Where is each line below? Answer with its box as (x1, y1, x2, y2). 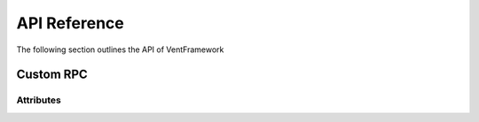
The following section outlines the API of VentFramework (16, 44, 224, 55)
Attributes (16, 94, 61, 106)
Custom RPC (16, 67, 88, 82)
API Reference (16, 13, 124, 33)
